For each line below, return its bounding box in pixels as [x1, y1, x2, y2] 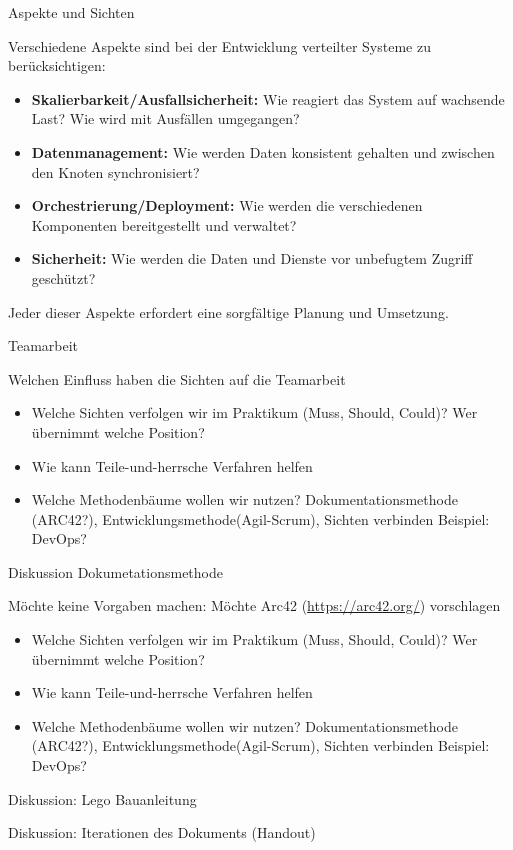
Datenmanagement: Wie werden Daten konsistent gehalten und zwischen [31, 141, 495, 162]
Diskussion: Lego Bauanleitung [8, 788, 197, 809]
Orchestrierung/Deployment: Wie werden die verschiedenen [31, 195, 423, 216]
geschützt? [31, 267, 96, 288]
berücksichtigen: [8, 55, 106, 76]
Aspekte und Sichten [8, 2, 135, 22]
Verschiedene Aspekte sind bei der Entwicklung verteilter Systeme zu [8, 35, 431, 56]
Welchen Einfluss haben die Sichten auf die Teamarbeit [8, 368, 346, 389]
